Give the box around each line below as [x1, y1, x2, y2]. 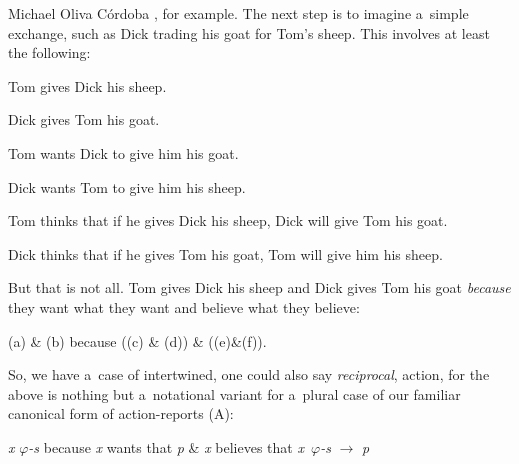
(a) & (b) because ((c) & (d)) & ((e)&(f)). [8, 330, 267, 351]
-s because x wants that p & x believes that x [28, 436, 304, 457]
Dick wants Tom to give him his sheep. [8, 176, 246, 197]
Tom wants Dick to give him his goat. [8, 142, 239, 163]
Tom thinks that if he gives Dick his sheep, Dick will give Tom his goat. [8, 210, 448, 231]
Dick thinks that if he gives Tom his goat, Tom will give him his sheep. [8, 243, 443, 264]
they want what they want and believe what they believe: [8, 296, 360, 317]
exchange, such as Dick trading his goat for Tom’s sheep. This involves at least [8, 22, 490, 43]
